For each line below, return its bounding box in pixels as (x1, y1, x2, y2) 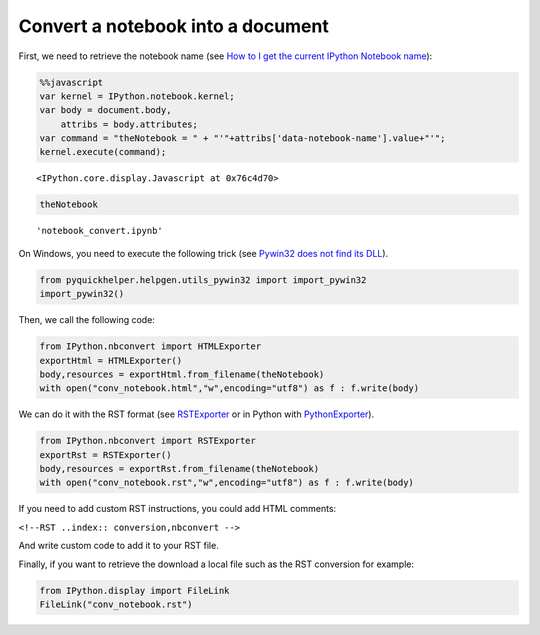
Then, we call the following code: (18, 314, 155, 326)
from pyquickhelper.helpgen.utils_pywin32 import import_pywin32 (39, 274, 367, 285)
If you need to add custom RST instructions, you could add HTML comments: (18, 503, 337, 515)
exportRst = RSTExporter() (39, 449, 172, 460)
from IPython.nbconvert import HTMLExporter (39, 341, 262, 352)
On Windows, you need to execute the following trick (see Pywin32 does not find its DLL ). (18, 247, 389, 259)
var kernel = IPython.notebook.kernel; (39, 90, 235, 102)
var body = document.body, (39, 105, 172, 116)
